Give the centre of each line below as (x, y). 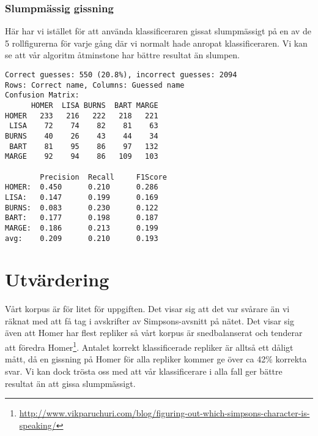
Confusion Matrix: (42, 95)
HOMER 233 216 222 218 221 (82, 116)
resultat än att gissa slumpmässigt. (70, 383)
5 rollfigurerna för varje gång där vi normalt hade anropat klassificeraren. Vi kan (156, 43)
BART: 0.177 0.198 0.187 (82, 218)
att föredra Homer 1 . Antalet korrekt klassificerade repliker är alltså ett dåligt (149, 346)
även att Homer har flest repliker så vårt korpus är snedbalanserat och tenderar (154, 333)
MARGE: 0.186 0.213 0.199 (82, 228)
